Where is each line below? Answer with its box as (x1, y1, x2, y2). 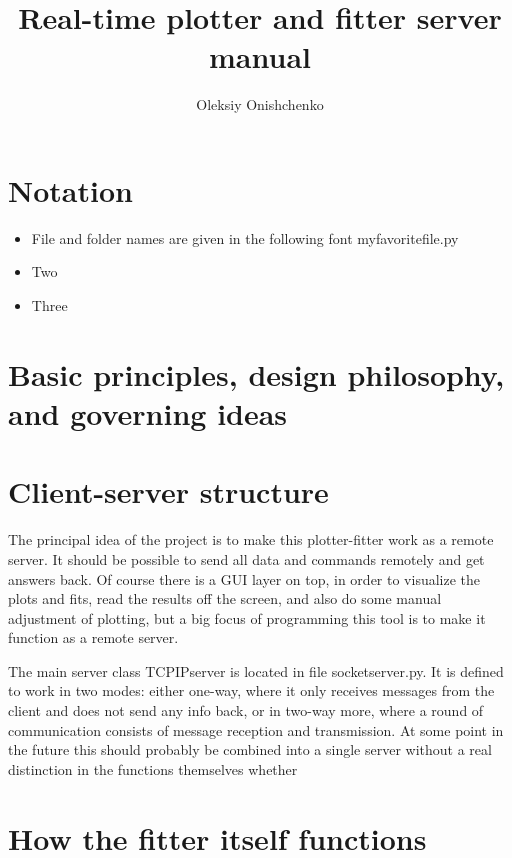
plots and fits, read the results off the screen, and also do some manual (8, 588, 442, 609)
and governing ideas (8, 393, 288, 433)
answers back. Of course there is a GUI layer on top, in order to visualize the (8, 568, 481, 589)
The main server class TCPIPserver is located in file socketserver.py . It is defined (8, 660, 504, 681)
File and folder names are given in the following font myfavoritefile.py (31, 227, 459, 248)
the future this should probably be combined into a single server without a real (8, 739, 492, 760)
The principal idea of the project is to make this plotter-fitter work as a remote (8, 529, 494, 550)
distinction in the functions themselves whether (8, 758, 298, 779)
